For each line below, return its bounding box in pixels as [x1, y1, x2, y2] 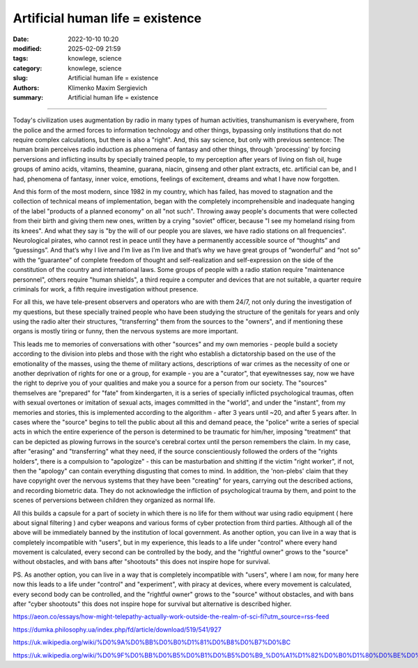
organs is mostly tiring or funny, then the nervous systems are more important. [13, 327, 239, 335]
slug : [13, 74, 28, 82]
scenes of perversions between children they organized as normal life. [13, 496, 215, 505]
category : [13, 63, 42, 73]
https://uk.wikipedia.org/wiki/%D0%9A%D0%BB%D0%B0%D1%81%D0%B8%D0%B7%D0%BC [13, 638, 291, 646]
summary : [13, 93, 44, 101]
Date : [13, 35, 29, 43]
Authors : [13, 84, 40, 92]
